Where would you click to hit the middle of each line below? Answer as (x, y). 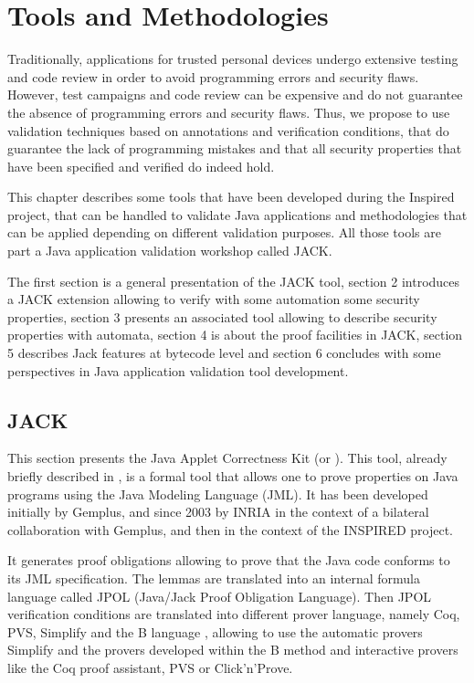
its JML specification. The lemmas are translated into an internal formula (214, 578)
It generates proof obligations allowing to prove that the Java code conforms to (229, 560)
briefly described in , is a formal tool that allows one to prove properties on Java (233, 476)
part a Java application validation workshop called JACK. (170, 251)
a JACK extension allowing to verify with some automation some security (214, 299)
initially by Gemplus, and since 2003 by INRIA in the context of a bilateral (218, 512)
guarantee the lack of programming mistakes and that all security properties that (235, 148)
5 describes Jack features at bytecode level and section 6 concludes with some (224, 353)
